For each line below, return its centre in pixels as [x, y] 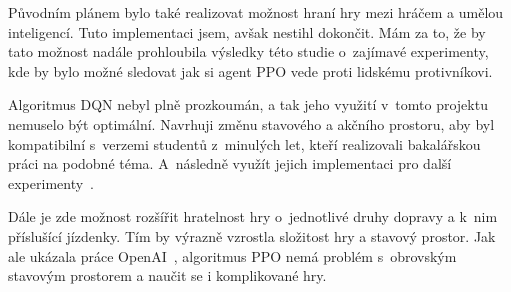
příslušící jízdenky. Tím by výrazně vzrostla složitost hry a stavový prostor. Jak [252, 235]
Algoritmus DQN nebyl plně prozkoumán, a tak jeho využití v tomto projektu [248, 104]
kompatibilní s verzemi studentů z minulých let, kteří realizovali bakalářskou [244, 143]
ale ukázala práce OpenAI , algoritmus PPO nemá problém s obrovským [232, 255]
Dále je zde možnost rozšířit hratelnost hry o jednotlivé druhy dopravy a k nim [253, 216]
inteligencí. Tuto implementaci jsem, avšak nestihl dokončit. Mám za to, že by [247, 31]
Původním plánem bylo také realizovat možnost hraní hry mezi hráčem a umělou [256, 12]
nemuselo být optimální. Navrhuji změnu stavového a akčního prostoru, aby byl [251, 123]
